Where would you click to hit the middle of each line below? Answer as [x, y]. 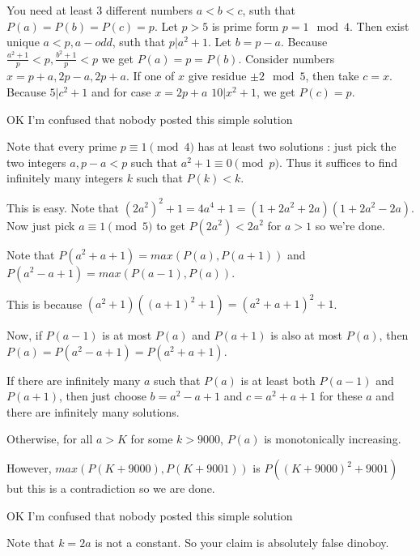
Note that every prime [62, 146]
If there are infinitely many [74, 380]
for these [341, 396]
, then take [332, 76]
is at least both [278, 380]
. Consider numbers [286, 58]
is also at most [307, 335]
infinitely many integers [65, 178]
